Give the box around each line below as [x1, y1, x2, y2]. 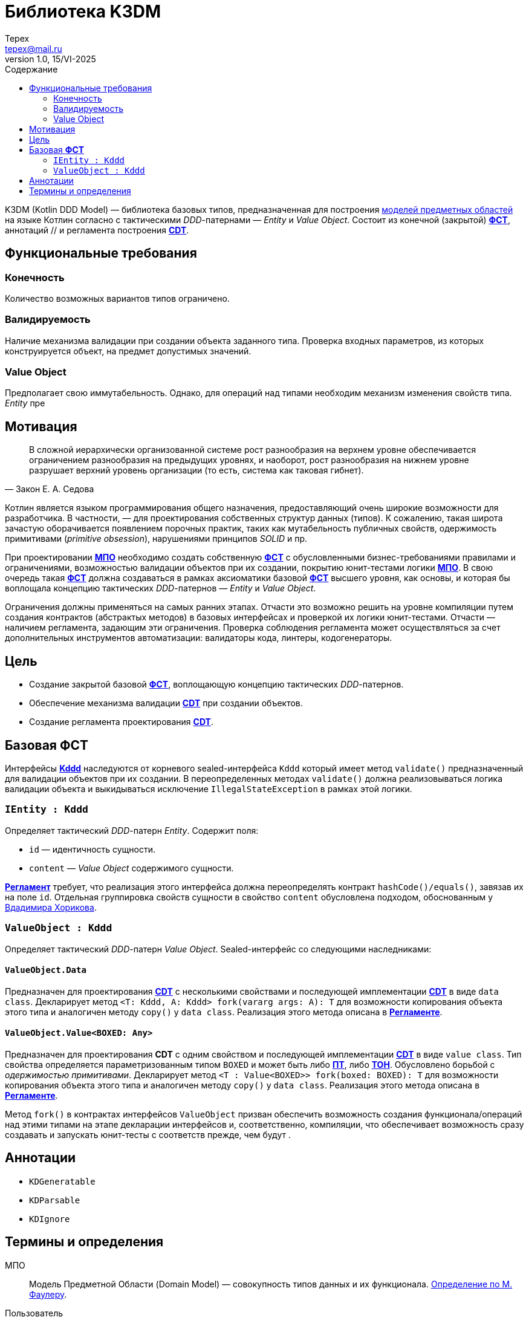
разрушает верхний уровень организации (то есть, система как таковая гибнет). [29, 465, 364, 476]
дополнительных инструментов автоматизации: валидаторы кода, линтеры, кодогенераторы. [5, 632, 392, 643]
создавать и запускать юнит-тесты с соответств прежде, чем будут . [5, 1129, 291, 1140]
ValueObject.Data [5, 965, 86, 975]
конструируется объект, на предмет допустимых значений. [5, 345, 252, 356]
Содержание [5, 63, 58, 74]
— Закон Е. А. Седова [5, 484, 94, 495]
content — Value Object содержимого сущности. [29, 862, 234, 873]
